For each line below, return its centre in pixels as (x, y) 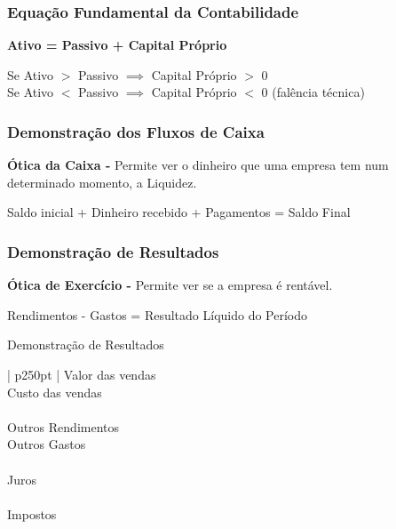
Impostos (32, 513)
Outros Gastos (47, 444)
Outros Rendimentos (63, 426)
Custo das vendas (55, 392)
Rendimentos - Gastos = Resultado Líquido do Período (158, 314)
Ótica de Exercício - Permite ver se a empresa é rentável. (170, 285)
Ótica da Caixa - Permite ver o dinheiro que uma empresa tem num (198, 165)
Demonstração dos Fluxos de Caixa (136, 131)
